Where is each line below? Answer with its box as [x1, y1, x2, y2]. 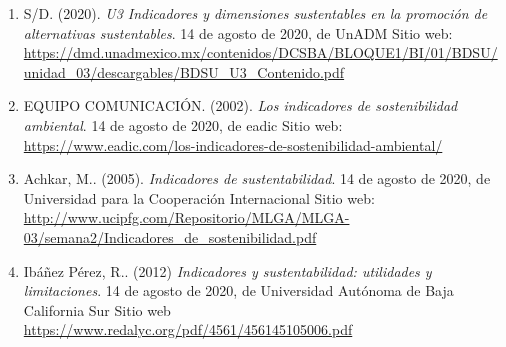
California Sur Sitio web [23, 299, 171, 320]
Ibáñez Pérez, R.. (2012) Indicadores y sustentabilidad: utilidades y [23, 260, 432, 281]
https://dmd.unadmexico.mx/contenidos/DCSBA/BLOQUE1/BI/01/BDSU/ [23, 42, 498, 63]
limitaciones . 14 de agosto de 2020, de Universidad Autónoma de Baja [23, 280, 454, 301]
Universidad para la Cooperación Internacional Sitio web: [23, 187, 375, 208]
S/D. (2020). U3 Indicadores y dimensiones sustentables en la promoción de [23, 3, 488, 23]
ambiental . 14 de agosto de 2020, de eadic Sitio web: [23, 114, 343, 135]
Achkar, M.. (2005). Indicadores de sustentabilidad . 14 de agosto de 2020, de [23, 168, 491, 189]
